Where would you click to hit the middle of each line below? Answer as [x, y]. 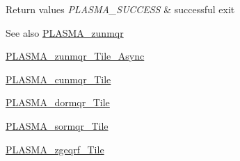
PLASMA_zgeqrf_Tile [55, 149]
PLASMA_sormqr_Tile [57, 125]
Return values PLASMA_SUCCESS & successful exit [120, 9]
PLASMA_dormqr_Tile [58, 102]
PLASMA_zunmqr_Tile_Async [75, 56]
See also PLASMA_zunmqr [65, 32]
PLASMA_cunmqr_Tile [58, 79]
